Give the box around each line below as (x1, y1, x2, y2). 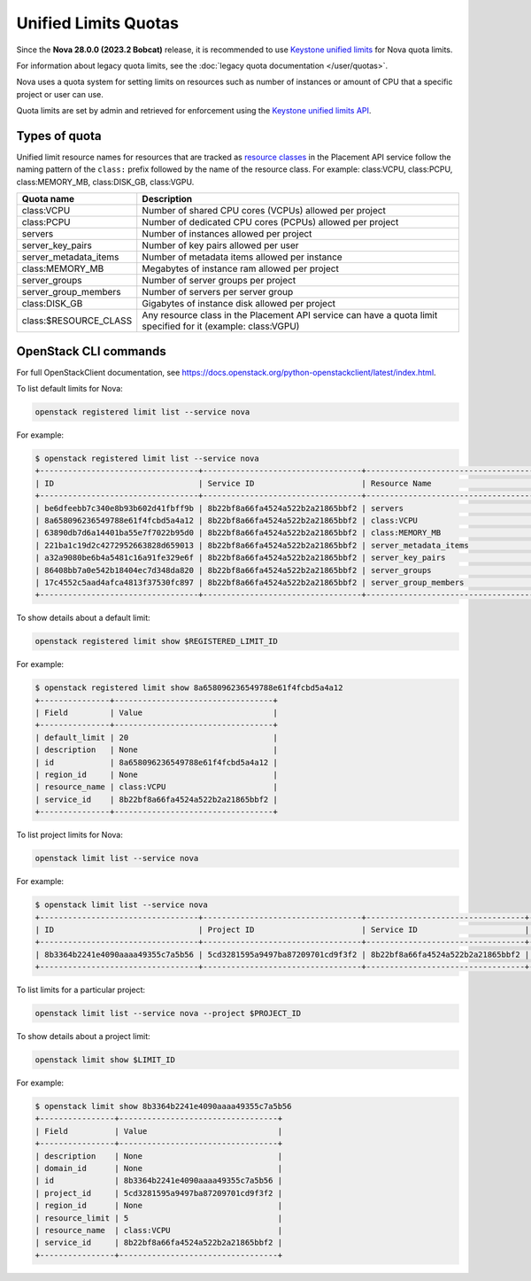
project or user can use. (16, 89, 104, 99)
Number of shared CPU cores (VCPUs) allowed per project (142, 205, 387, 217)
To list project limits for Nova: (16, 829, 123, 841)
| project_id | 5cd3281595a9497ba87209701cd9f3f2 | (35, 1188, 283, 1198)
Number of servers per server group (142, 286, 294, 299)
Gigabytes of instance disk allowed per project (142, 298, 336, 310)
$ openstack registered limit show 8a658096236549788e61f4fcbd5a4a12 (35, 683, 343, 693)
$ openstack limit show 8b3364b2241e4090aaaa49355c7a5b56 (35, 1101, 292, 1111)
